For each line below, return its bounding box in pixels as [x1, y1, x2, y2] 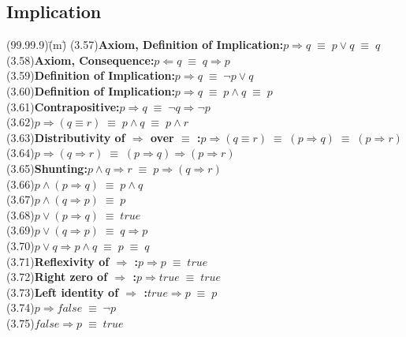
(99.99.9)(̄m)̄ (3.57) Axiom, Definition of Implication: [6, 36, 284, 53]
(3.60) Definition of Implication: [6, 82, 175, 99]
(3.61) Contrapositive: [6, 98, 120, 114]
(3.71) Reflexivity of [6, 253, 110, 269]
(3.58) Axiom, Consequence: [6, 51, 155, 68]
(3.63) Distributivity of [6, 129, 125, 145]
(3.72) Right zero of [6, 268, 108, 285]
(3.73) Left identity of [6, 283, 119, 300]
